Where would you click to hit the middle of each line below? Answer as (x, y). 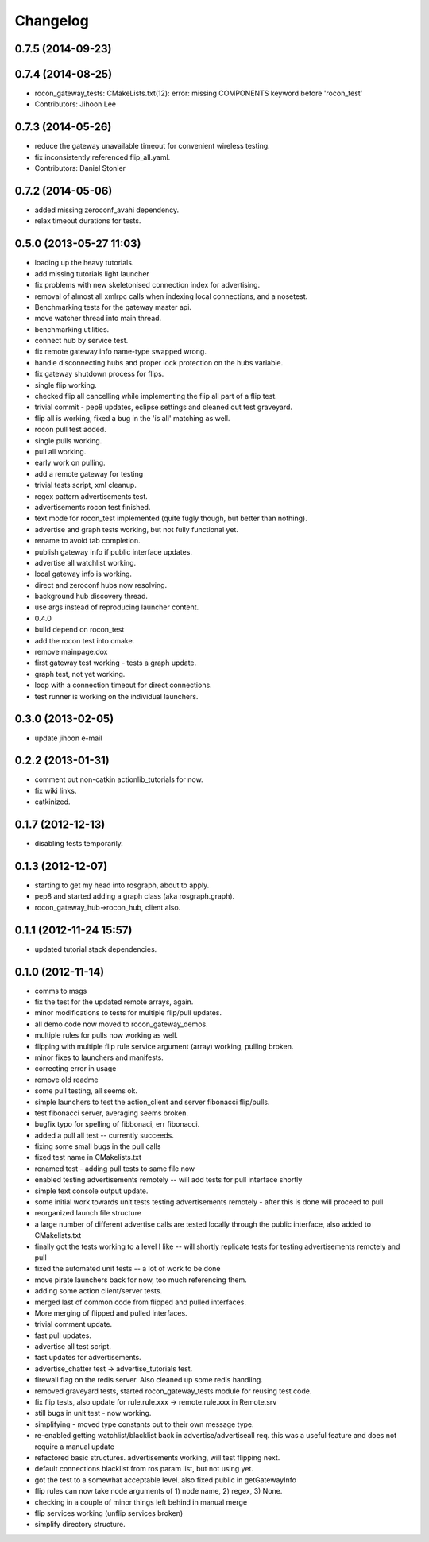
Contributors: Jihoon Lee (75, 104)
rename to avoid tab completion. (87, 541)
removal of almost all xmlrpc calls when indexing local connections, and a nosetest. (171, 296)
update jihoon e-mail (68, 738)
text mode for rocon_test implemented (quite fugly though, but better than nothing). (171, 518)
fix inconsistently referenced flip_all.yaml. (102, 157)
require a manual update (75, 1447)
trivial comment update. (73, 1324)
